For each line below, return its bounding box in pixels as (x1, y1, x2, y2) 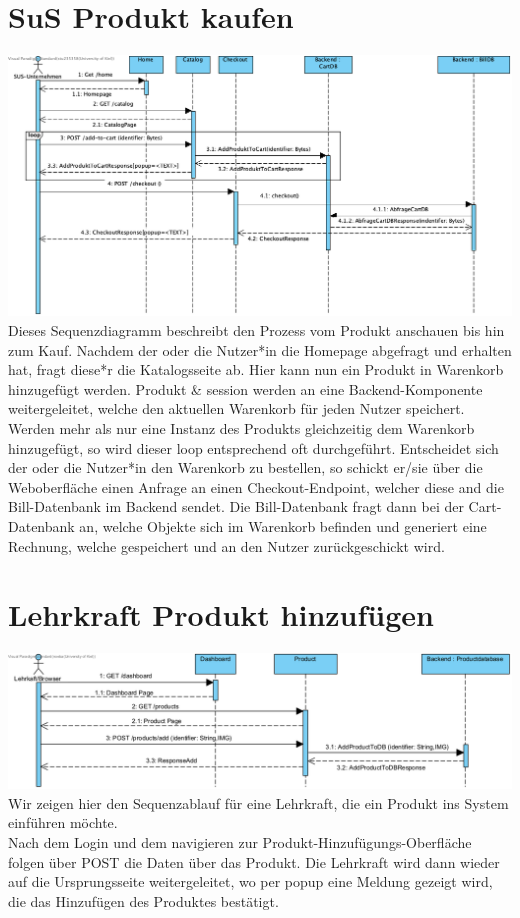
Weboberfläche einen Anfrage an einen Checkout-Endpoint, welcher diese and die (8, 476, 504, 497)
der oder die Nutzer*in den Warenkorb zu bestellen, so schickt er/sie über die (8, 457, 483, 478)
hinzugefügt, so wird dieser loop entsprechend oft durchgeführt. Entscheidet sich (8, 437, 499, 458)
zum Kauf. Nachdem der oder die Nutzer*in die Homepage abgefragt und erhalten (8, 339, 512, 360)
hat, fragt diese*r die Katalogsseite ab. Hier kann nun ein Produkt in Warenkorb (8, 359, 504, 380)
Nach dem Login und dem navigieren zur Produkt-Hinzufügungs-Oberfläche (8, 831, 472, 852)
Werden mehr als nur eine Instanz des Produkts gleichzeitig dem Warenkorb (8, 418, 475, 439)
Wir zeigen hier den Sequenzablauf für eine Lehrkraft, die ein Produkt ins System (8, 792, 509, 813)
